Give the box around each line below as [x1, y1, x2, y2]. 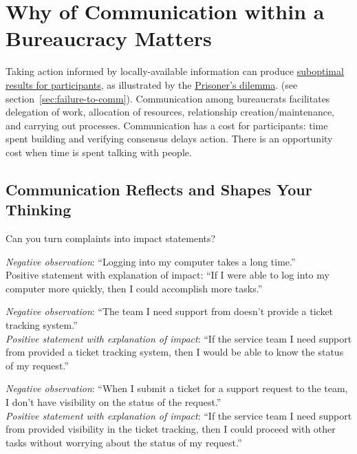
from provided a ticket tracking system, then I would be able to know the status [6, 345, 344, 359]
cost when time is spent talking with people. [6, 144, 192, 159]
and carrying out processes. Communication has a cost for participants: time [6, 118, 328, 132]
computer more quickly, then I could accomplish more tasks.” [6, 281, 263, 295]
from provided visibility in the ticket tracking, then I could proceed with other [6, 422, 336, 436]
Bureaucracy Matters [6, 24, 212, 52]
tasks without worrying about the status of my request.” [6, 435, 242, 449]
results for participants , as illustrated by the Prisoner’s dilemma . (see [6, 77, 298, 91]
